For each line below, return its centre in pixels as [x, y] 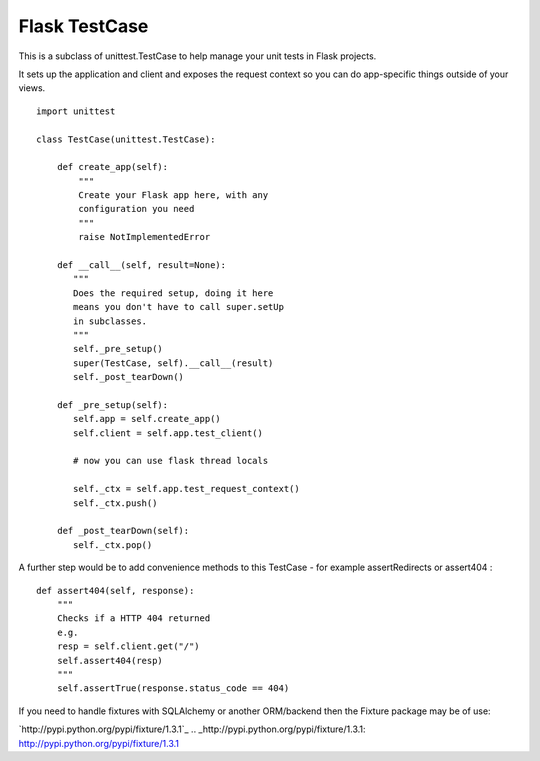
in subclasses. [110, 321]
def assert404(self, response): [115, 590]
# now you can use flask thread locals [171, 461]
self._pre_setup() [118, 349]
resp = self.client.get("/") [128, 646]
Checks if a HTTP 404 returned [133, 618]
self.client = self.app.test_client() [168, 433]
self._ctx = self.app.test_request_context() [186, 489]
